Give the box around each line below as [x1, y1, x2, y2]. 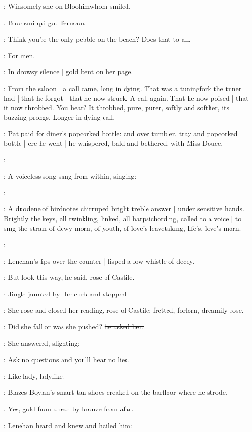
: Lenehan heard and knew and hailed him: [4, 420, 132, 430]
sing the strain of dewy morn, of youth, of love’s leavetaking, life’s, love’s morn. [4, 223, 241, 233]
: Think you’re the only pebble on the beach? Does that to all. [4, 34, 191, 44]
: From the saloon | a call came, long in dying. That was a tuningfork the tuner [4, 83, 242, 93]
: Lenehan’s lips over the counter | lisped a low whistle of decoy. [4, 255, 195, 266]
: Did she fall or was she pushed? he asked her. [4, 321, 144, 332]
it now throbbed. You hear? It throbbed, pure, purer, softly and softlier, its [4, 102, 230, 113]
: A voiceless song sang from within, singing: [4, 171, 137, 181]
